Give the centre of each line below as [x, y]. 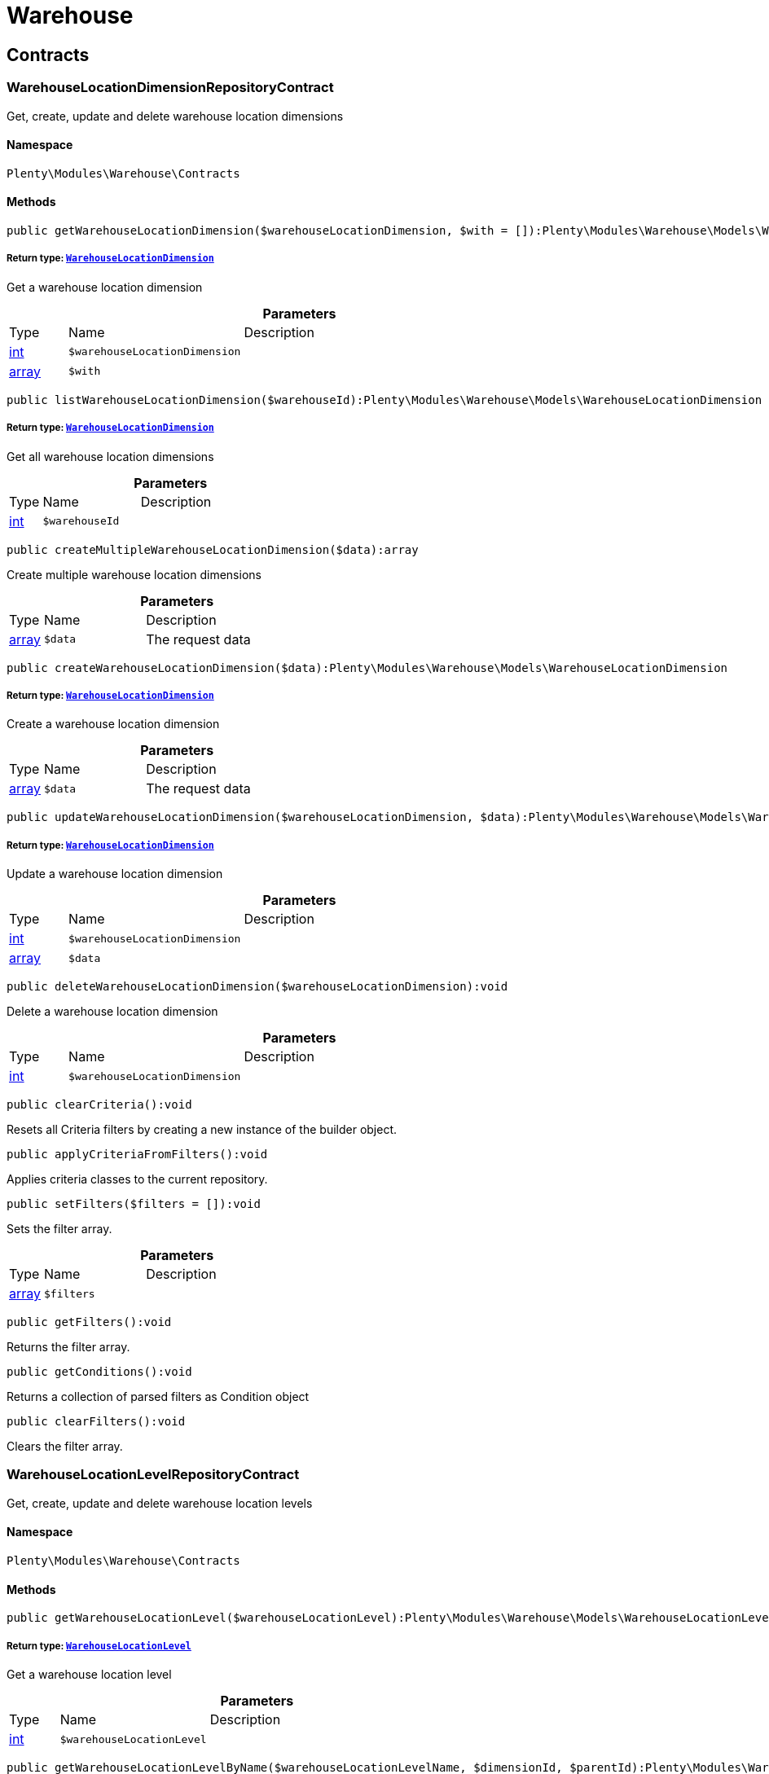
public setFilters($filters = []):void [134, 1204]
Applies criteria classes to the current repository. [137, 1179]
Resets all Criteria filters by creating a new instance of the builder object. [202, 1130]
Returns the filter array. [68, 1347]
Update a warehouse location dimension [115, 874]
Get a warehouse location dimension [105, 287]
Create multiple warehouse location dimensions [134, 574]
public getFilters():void [89, 1322]
